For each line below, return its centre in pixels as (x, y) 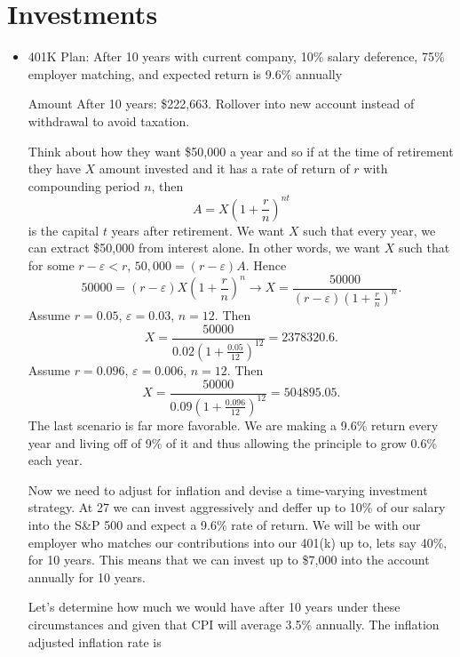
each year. (55, 460)
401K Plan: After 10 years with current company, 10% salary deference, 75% (236, 56)
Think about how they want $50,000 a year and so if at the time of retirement (241, 151)
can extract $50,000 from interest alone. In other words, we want (204, 248)
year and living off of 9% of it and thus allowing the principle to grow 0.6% (233, 442)
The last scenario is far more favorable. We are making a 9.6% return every (233, 425)
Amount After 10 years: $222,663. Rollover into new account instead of (221, 104)
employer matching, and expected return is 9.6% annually (185, 73)
